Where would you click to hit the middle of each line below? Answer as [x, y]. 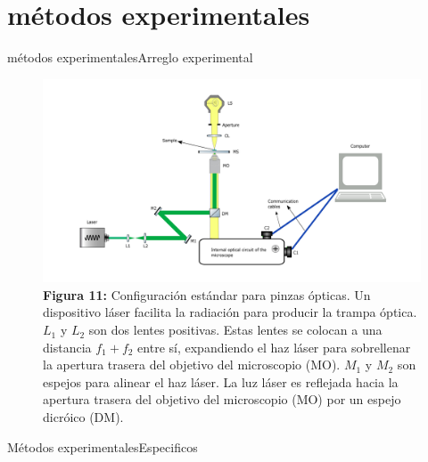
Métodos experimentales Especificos [103, 446]
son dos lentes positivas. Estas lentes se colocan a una [235, 330]
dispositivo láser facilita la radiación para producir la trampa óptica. [230, 312]
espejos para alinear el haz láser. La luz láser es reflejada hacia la [221, 381]
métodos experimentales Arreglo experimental [130, 57]
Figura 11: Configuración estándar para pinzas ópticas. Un [207, 294]
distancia [67, 347]
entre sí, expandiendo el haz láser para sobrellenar [274, 347]
